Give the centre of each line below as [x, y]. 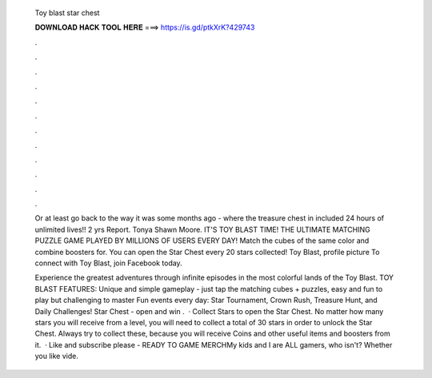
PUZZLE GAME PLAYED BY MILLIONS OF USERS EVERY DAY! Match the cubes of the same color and [202, 241]
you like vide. [57, 356]
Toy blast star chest [67, 13]
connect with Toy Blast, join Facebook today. [109, 263]
